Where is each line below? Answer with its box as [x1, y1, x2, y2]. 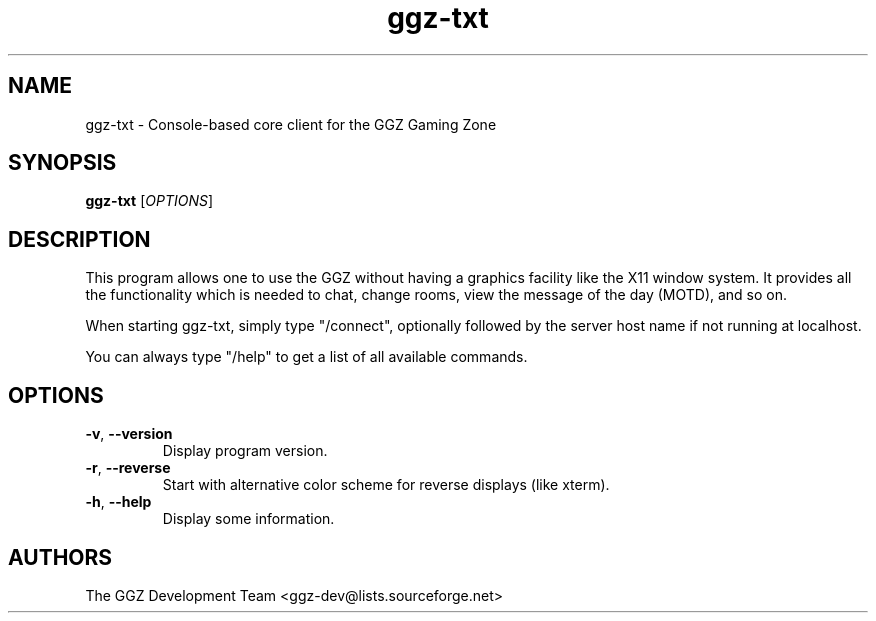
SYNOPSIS [8, 150, 117, 176]
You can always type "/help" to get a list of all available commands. [85, 348, 528, 366]
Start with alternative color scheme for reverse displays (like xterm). [162, 476, 610, 494]
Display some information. [162, 510, 335, 528]
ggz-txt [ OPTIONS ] [85, 192, 214, 210]
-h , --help [85, 493, 152, 511]
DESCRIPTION [8, 226, 151, 252]
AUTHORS [8, 544, 113, 570]
